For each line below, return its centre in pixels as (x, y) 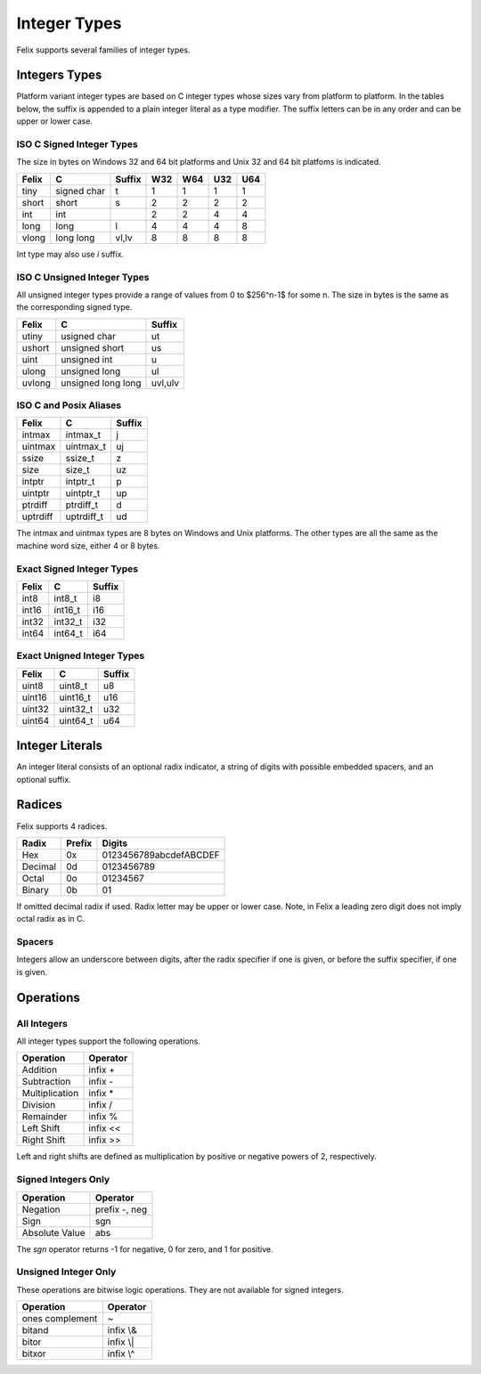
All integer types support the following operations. (108, 1041)
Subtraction (46, 1082)
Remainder (45, 1117)
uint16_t (75, 697)
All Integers (42, 1023)
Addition (40, 1070)
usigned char (88, 336)
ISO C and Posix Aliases (69, 405)
